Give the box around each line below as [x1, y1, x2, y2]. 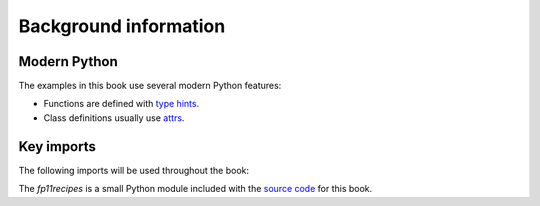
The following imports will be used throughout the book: [18, 164, 250, 176]
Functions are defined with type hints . [43, 98, 200, 110]
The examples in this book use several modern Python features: [18, 80, 282, 92]
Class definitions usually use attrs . [43, 111, 185, 124]
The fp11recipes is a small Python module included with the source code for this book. [18, 183, 373, 195]
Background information [18, 15, 226, 37]
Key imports [18, 138, 97, 155]
